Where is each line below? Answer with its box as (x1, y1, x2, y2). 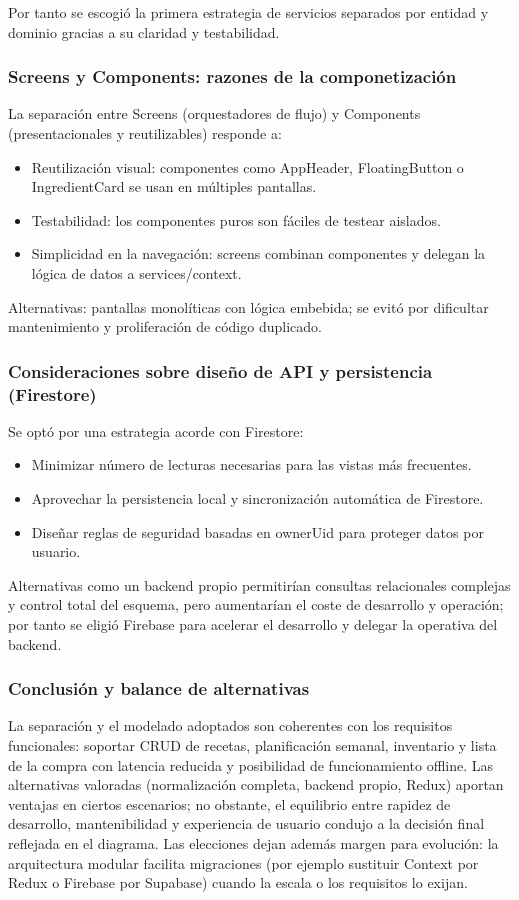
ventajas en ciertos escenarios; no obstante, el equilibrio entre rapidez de (8, 793, 451, 814)
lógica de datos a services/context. (31, 262, 242, 283)
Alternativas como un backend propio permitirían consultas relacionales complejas (8, 574, 511, 595)
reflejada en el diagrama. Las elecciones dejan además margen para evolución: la (8, 833, 499, 854)
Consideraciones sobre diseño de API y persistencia (8, 358, 433, 383)
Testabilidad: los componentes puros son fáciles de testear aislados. (31, 209, 441, 230)
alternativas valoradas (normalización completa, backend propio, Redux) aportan (8, 774, 504, 795)
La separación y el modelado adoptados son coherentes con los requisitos (8, 715, 453, 736)
